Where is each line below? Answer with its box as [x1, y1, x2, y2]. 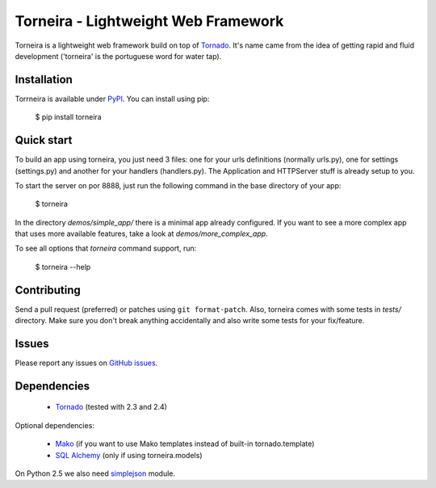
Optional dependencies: [15, 420, 94, 430]
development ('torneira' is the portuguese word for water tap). [15, 51, 222, 61]
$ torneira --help [35, 262, 91, 271]
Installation [15, 73, 73, 86]
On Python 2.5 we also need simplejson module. [15, 469, 176, 478]
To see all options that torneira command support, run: [15, 243, 197, 254]
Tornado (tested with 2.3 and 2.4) [55, 402, 167, 412]
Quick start [15, 133, 73, 147]
